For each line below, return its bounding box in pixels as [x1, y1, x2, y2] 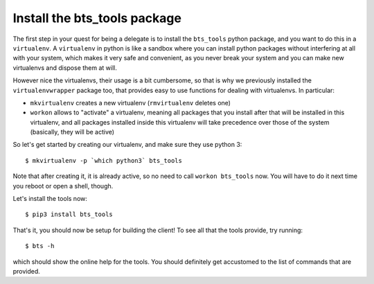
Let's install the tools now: [12, 195, 88, 203]
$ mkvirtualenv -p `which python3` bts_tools [25, 157, 183, 164]
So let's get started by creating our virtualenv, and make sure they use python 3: [12, 141, 242, 149]
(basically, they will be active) [30, 128, 114, 136]
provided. [12, 267, 41, 275]
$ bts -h [25, 242, 55, 250]
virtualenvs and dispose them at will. [12, 63, 117, 72]
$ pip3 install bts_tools [25, 211, 114, 218]
